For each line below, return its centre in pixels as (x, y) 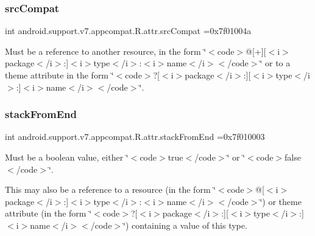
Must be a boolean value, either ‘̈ (67, 157)
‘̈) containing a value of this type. (185, 225)
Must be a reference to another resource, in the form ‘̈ (106, 51)
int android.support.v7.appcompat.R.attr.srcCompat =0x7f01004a (128, 31)
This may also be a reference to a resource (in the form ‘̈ (111, 189)
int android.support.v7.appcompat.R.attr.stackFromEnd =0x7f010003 (135, 137)
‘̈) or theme (281, 201)
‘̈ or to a (275, 63)
